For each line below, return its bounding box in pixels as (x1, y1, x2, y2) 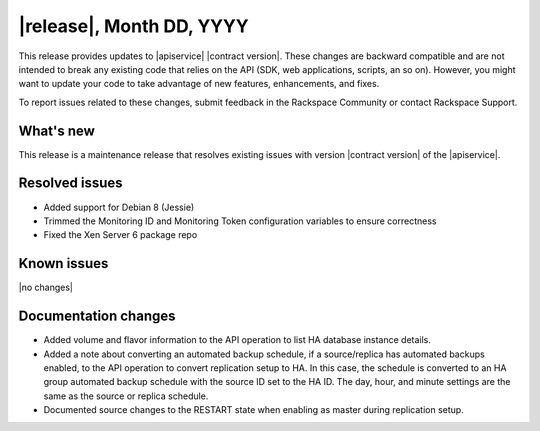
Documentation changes (18, 308, 176, 325)
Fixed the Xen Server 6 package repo (43, 229, 198, 241)
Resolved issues (18, 175, 124, 192)
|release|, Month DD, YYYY (18, 15, 249, 37)
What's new (18, 122, 95, 139)
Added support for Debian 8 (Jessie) (43, 201, 195, 213)
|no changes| (18, 281, 74, 294)
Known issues (18, 255, 109, 272)
